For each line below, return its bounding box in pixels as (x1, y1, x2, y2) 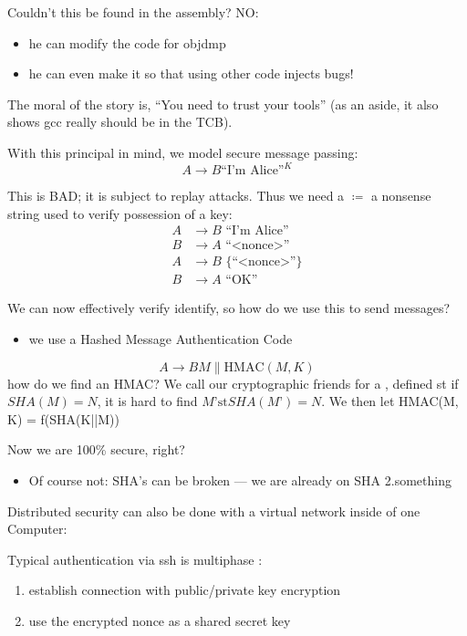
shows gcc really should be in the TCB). (7, 112, 233, 131)
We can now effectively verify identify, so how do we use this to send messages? (7, 298, 451, 318)
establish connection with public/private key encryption (28, 580, 341, 600)
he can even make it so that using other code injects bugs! (28, 64, 354, 83)
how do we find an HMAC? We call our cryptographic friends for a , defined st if (7, 373, 459, 392)
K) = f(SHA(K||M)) (7, 409, 119, 428)
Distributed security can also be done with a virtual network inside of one (7, 501, 420, 520)
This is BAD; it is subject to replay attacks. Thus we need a (7, 186, 345, 205)
